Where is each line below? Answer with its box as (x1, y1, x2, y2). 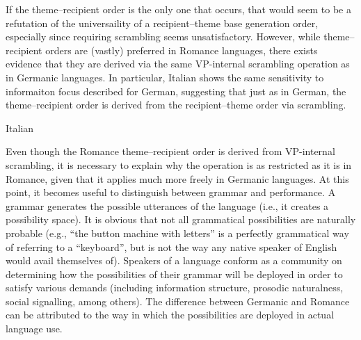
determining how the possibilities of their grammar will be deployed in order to (6, 266, 343, 281)
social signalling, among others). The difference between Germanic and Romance (6, 293, 350, 308)
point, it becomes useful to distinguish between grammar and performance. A (6, 185, 336, 200)
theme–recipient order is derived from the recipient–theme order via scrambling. (6, 97, 346, 112)
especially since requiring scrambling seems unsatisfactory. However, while (6, 29, 321, 44)
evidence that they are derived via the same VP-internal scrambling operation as (6, 56, 350, 71)
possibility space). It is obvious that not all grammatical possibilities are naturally (6, 212, 356, 227)
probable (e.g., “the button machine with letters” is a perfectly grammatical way (6, 225, 349, 240)
